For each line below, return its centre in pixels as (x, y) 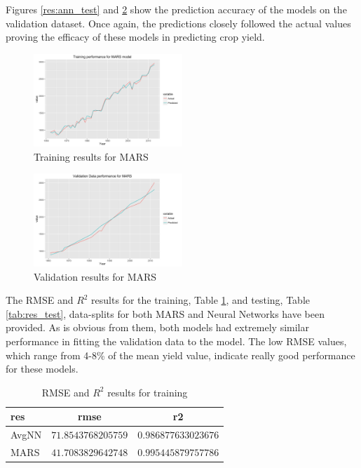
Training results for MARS (91, 156)
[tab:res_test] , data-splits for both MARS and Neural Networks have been (165, 313)
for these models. (42, 369)
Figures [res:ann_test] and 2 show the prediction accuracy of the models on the (176, 9)
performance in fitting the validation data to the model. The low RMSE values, (176, 341)
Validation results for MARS (95, 276)
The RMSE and (40, 300)
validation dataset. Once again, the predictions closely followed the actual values (178, 23)
